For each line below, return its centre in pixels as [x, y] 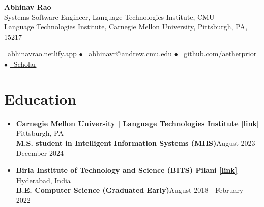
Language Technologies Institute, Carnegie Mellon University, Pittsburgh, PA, [126, 27]
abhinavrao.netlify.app [42, 54]
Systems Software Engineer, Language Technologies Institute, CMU [109, 17]
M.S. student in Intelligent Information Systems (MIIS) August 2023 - [138, 143]
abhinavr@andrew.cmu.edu [130, 54]
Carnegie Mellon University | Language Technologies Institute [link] [138, 123]
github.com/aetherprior [220, 54]
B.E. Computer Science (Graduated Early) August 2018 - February [130, 190]
